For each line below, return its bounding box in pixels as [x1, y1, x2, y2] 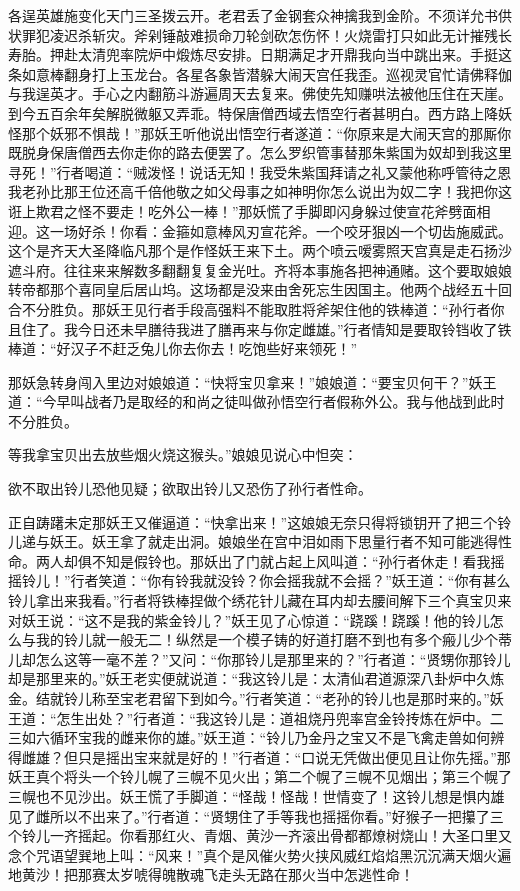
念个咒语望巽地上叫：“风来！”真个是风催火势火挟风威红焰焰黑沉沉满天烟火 [8, 844, 498, 865]
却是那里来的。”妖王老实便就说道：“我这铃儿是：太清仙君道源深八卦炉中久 [8, 668, 491, 689]
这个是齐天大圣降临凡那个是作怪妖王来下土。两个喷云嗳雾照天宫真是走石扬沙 [8, 240, 512, 261]
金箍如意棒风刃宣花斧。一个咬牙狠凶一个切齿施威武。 [161, 220, 512, 241]
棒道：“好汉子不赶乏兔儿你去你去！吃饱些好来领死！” [8, 338, 358, 359]
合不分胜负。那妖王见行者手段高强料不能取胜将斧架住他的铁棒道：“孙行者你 [8, 298, 505, 319]
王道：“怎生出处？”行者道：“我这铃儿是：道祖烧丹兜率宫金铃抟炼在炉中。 [8, 707, 490, 728]
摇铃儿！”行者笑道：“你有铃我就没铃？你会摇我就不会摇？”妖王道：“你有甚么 [8, 570, 511, 591]
